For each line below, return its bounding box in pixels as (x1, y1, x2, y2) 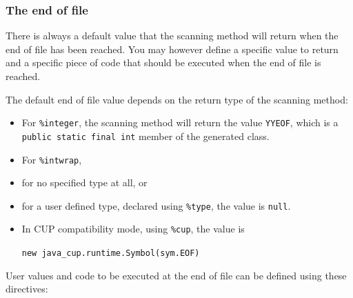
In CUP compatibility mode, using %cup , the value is (21, 221, 245, 236)
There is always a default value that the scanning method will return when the (6, 28, 339, 43)
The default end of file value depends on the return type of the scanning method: (6, 92, 348, 106)
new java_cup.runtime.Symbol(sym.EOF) (21, 248, 200, 259)
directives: (6, 281, 48, 296)
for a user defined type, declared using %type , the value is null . (21, 198, 291, 212)
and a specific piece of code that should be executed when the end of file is (6, 55, 321, 70)
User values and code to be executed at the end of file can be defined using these (6, 268, 347, 282)
